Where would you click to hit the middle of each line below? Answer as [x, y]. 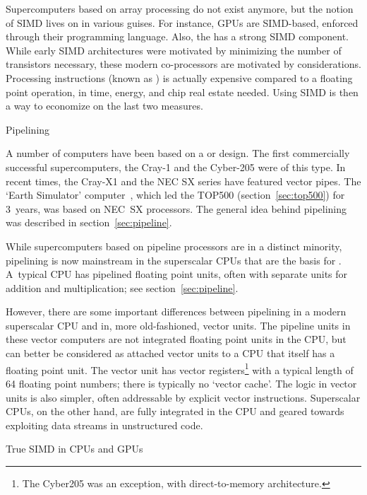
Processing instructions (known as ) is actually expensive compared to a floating [179, 77]
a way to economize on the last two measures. [104, 106]
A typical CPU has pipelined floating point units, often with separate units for [177, 274]
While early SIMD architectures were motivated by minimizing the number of [174, 50]
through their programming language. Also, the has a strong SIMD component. [177, 36]
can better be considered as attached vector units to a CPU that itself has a [170, 353]
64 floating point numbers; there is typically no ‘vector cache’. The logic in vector [181, 383]
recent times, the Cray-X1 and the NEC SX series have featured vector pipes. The [183, 181]
